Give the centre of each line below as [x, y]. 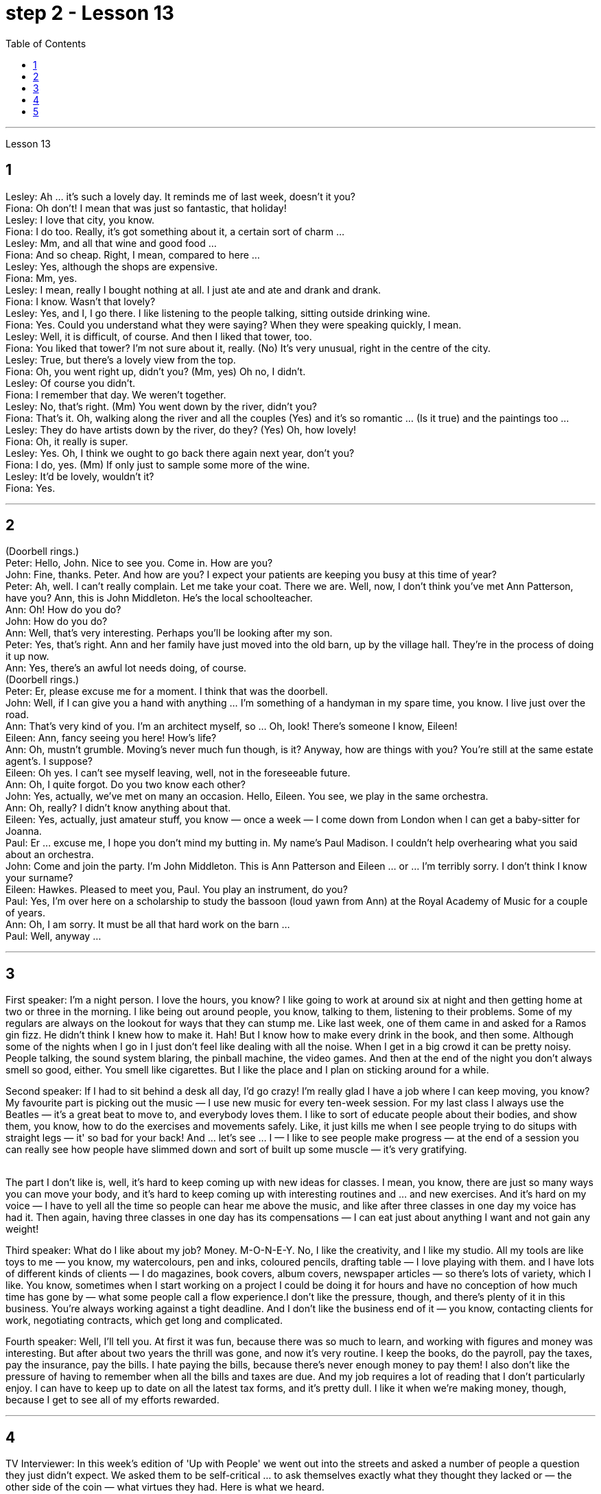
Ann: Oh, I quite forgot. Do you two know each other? [126, 785]
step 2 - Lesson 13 [90, 13]
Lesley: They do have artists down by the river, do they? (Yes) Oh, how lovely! [181, 429]
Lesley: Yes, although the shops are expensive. [112, 266]
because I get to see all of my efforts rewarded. [113, 1400]
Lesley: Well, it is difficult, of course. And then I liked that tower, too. [159, 336]
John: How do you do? [57, 621]
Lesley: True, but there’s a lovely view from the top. [121, 359]
